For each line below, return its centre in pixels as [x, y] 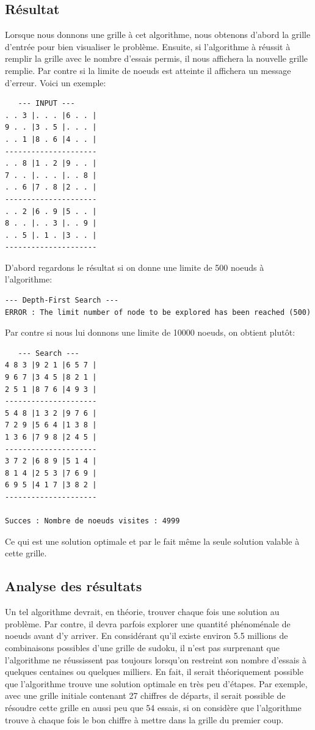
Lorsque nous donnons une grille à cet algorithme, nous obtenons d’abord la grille [158, 35]
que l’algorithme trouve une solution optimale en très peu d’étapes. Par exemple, [156, 683]
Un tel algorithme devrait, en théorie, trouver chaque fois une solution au [142, 612]
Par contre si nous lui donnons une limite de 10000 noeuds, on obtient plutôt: [150, 332]
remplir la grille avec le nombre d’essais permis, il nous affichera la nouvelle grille [157, 58]
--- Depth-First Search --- [62, 300]
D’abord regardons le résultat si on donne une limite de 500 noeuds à [135, 267]
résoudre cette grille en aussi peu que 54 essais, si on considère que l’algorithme [153, 707]
